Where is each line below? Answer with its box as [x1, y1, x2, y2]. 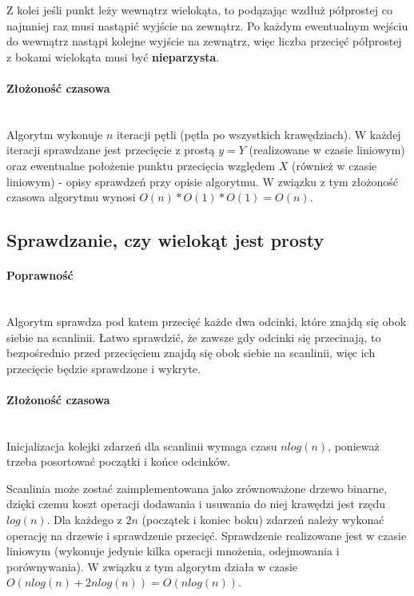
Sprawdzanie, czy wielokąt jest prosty [6, 228, 324, 252]
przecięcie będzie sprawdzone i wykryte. [6, 360, 201, 376]
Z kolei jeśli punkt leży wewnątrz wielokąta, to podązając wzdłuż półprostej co [6, 2, 392, 18]
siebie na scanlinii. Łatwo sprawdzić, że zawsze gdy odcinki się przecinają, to [6, 328, 381, 345]
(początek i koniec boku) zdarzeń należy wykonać [141, 511, 384, 528]
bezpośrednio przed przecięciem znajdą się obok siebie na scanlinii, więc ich [6, 344, 376, 361]
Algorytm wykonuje [6, 125, 103, 142]
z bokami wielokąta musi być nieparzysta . [6, 48, 220, 65]
